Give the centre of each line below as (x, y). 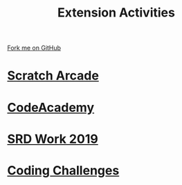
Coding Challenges (63, 170)
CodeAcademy (51, 107)
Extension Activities (116, 13)
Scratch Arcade (53, 76)
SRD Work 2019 (53, 139)
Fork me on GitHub (34, 48)
